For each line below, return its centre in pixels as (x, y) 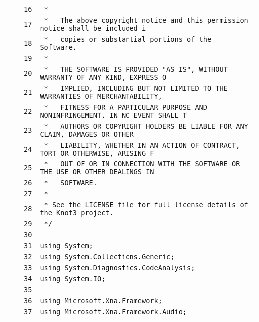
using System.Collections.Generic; (107, 257)
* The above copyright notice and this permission (146, 20)
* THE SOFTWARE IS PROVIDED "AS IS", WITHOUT (136, 69)
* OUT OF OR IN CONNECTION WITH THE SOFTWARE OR (142, 164)
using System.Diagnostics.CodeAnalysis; (118, 268)
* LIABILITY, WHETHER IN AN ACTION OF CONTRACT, (142, 145)
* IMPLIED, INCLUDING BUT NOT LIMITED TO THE (136, 88)
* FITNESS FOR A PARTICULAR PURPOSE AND (126, 107)
